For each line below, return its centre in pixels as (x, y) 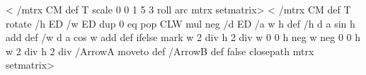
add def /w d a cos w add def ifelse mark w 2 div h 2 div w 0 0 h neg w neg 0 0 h (183, 37)
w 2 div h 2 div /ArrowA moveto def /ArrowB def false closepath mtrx (160, 51)
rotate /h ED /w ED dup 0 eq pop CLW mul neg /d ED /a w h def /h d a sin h (181, 23)
